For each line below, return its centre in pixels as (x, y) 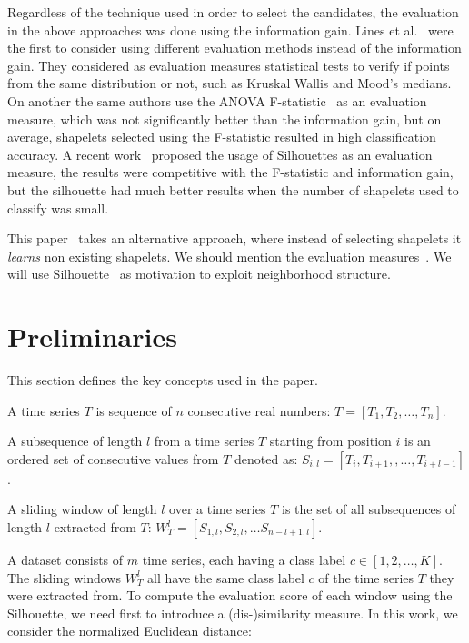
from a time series (204, 441)
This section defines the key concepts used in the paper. (163, 380)
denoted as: (266, 458)
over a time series (218, 509)
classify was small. (58, 208)
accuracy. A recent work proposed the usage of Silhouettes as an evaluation (220, 154)
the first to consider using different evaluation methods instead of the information (234, 48)
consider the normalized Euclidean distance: (130, 631)
